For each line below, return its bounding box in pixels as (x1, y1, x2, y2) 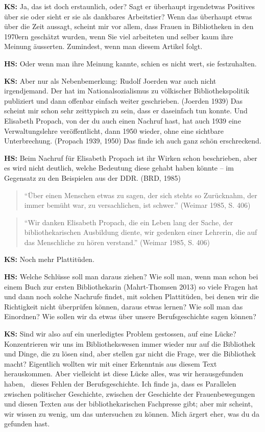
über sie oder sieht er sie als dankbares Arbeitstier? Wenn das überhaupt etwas (4, 11, 252, 21)
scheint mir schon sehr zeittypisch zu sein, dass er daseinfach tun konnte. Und (4, 105, 248, 116)
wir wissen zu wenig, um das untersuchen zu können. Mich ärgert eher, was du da (4, 408, 259, 419)
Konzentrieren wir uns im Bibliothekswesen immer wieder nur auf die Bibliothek (4, 338, 256, 349)
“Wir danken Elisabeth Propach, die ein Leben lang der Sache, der (24, 217, 233, 227)
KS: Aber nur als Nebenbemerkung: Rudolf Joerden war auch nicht (4, 75, 216, 86)
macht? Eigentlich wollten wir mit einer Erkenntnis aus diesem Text (4, 358, 217, 369)
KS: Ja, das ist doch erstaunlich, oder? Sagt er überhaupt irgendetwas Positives (4, 1, 255, 11)
